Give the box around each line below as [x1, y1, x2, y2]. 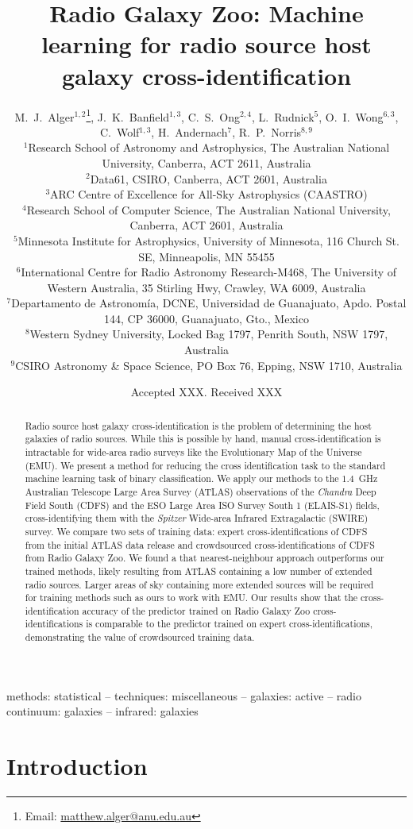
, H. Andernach [151, 123, 228, 140]
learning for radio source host [41, 28, 372, 60]
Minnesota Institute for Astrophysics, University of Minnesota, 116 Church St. [17, 232, 399, 249]
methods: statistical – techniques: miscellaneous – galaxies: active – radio [6, 687, 361, 704]
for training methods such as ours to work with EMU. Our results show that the [25, 591, 358, 604]
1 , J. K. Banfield [86, 106, 170, 125]
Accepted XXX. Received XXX [130, 384, 283, 400]
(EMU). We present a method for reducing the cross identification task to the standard [25, 458, 386, 472]
